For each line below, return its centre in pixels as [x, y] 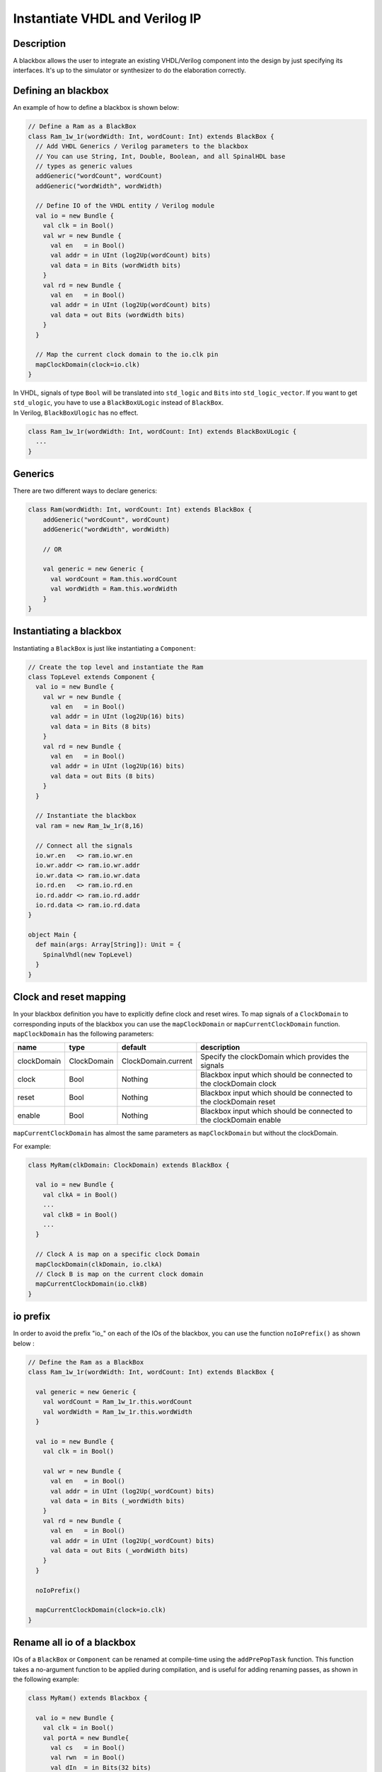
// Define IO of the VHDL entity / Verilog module [125, 206]
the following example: [46, 1679]
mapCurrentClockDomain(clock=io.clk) [101, 1610]
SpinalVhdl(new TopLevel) [88, 954]
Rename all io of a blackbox [74, 1643]
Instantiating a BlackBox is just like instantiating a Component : [104, 648]
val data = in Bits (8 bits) [101, 726]
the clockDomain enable [241, 1120]
